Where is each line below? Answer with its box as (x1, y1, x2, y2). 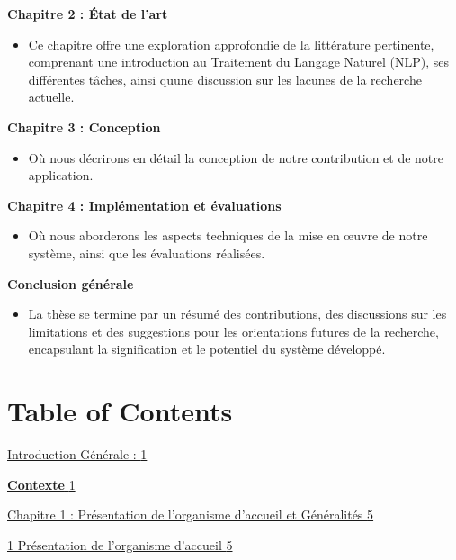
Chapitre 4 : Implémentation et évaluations (7, 195, 282, 214)
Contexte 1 (7, 474, 76, 493)
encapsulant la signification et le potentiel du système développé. (28, 339, 386, 358)
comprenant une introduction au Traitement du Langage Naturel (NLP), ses (28, 52, 449, 71)
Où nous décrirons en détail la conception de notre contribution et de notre (28, 148, 443, 167)
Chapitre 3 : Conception (7, 117, 161, 136)
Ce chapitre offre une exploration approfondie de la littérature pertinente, (28, 34, 434, 53)
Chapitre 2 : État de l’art (7, 5, 168, 23)
